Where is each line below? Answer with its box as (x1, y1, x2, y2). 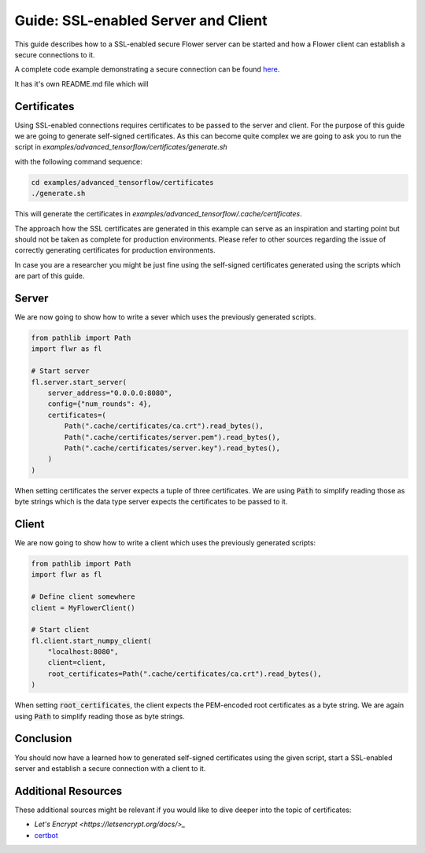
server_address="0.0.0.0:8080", (47, 388, 173, 397)
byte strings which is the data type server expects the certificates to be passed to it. (14, 497, 288, 507)
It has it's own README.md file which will (14, 79, 149, 88)
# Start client (31, 626, 90, 634)
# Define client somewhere (31, 593, 135, 601)
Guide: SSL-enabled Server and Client (14, 12, 268, 29)
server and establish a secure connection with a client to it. (14, 763, 206, 773)
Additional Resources (14, 784, 122, 798)
